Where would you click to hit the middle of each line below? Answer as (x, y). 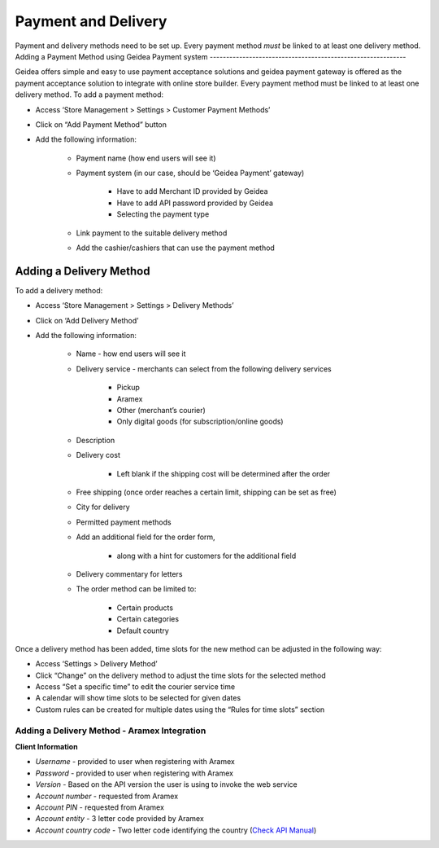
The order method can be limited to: (136, 589)
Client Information (46, 747)
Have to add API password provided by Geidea (195, 203)
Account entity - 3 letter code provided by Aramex (120, 819)
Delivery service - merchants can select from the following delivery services (204, 369)
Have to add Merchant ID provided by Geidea (192, 191)
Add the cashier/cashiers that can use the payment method (176, 248)
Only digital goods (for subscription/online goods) (200, 422)
